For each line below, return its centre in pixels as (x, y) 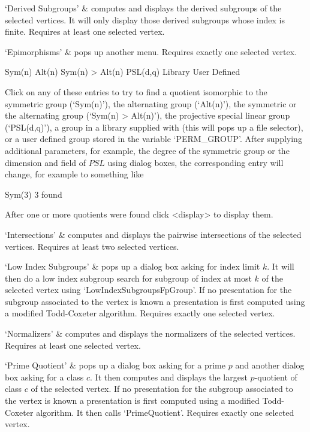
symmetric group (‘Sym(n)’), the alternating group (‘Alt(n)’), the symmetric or (151, 103)
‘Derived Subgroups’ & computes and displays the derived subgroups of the (143, 8)
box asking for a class (44, 377)
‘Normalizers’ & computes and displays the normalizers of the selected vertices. (150, 333)
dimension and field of (46, 162)
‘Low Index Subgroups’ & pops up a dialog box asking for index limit (133, 266)
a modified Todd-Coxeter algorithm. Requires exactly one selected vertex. (140, 313)
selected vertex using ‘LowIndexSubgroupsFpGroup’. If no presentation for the (148, 290)
